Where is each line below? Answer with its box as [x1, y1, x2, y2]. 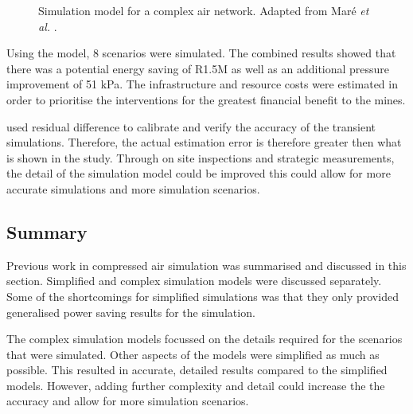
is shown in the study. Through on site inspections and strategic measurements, [6, 149, 395, 166]
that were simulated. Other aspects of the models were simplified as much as [6, 346, 380, 362]
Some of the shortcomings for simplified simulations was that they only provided [6, 287, 399, 304]
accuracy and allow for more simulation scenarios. [6, 393, 249, 409]
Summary [6, 219, 88, 244]
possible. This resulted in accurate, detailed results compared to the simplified [6, 361, 388, 378]
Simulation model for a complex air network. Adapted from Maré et [38, 2, 369, 18]
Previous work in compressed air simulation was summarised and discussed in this [6, 256, 407, 273]
